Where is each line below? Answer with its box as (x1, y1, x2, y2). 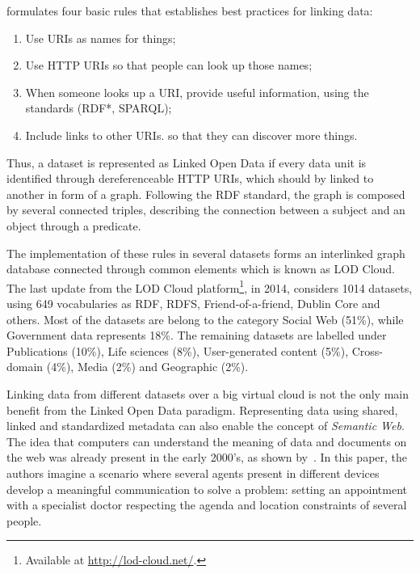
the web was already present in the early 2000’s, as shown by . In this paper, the (6, 449, 408, 466)
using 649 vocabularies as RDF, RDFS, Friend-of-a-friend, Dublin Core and (6, 294, 380, 311)
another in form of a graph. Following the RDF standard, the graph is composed (6, 185, 405, 202)
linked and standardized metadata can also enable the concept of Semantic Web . (6, 417, 405, 434)
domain (6, 358, 44, 375)
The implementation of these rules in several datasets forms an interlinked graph (6, 244, 405, 261)
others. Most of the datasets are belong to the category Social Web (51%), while (6, 310, 404, 327)
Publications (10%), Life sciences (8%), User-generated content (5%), (6, 342, 349, 359)
